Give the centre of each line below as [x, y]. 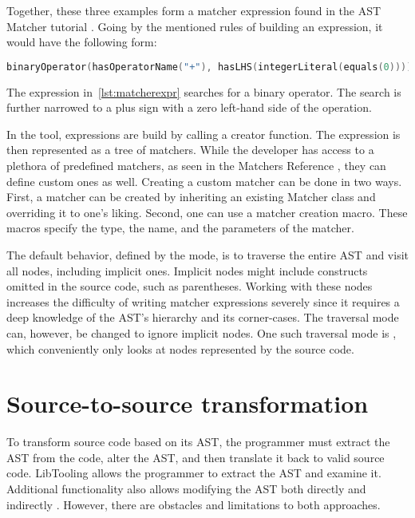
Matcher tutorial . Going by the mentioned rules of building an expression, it [195, 26]
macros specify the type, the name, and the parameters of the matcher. [180, 228]
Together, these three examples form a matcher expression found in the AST [194, 10]
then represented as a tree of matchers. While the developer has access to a [190, 150]
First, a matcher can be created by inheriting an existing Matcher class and [191, 197]
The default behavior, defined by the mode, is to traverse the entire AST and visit [207, 255]
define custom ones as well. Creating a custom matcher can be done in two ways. [204, 181]
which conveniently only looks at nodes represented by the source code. [180, 348]
